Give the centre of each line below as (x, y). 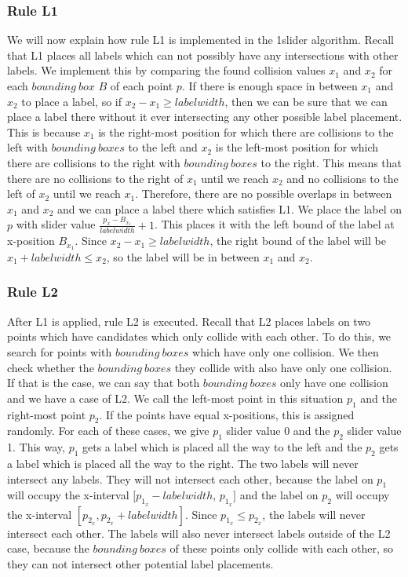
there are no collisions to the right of (95, 178)
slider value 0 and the (278, 431)
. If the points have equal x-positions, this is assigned (227, 414)
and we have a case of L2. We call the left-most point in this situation (175, 398)
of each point (142, 86)
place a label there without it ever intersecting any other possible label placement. (205, 117)
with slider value (56, 224)
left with (27, 147)
